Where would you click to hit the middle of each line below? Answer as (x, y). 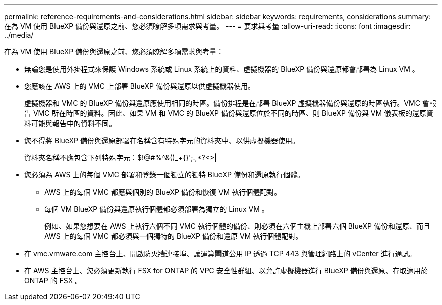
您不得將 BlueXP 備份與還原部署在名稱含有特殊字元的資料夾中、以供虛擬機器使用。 (162, 140)
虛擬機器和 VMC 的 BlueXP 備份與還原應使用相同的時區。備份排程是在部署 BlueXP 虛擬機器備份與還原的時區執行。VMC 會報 (230, 103)
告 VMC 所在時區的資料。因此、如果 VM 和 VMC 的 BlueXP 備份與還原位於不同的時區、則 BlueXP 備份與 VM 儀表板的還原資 (229, 113)
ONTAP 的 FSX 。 (53, 281)
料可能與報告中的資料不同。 (70, 123)
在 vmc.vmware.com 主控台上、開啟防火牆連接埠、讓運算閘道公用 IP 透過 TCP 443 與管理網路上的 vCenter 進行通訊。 (220, 253)
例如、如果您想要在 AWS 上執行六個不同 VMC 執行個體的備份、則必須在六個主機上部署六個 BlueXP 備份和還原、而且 (237, 226)
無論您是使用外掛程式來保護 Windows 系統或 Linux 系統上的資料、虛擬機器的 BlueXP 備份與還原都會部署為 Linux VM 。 (222, 69)
